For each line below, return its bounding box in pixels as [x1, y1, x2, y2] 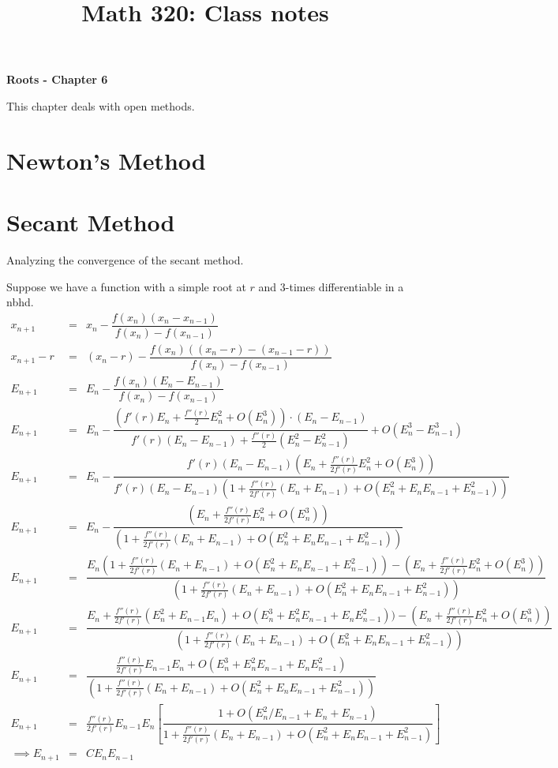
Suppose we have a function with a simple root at [6, 278, 246, 294]
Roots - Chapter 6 [6, 71, 108, 88]
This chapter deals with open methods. [6, 97, 195, 114]
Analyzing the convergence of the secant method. [6, 252, 244, 268]
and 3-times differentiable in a [258, 278, 404, 294]
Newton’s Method [6, 144, 206, 176]
